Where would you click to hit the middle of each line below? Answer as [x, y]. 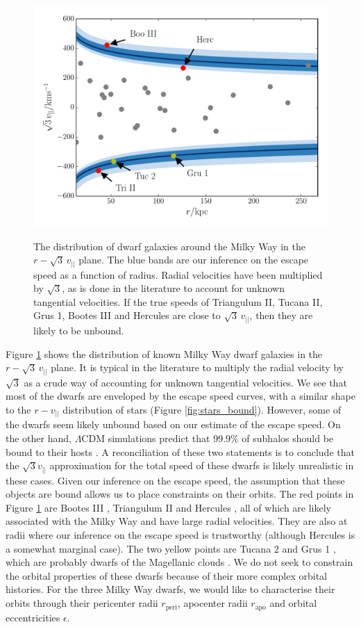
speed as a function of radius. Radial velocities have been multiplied [178, 274]
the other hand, [39, 438]
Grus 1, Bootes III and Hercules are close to [127, 315]
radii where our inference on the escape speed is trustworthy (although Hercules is [180, 535]
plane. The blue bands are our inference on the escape [194, 260]
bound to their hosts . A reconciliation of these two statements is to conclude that [180, 451]
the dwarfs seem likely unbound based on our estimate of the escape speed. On [173, 424]
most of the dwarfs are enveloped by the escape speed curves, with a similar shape [180, 396]
